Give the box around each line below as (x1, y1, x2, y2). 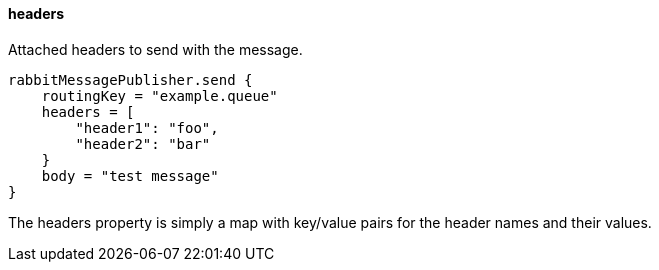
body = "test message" (41, 167, 219, 184)
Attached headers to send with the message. (8, 40, 303, 58)
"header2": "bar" (75, 135, 211, 152)
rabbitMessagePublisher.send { (8, 71, 253, 88)
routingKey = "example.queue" (41, 87, 278, 104)
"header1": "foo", (75, 119, 219, 136)
